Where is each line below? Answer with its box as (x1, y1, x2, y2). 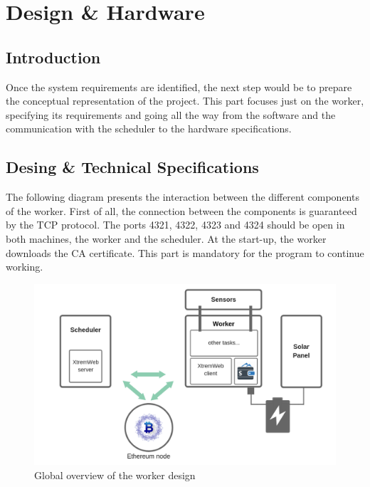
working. (6, 259, 43, 274)
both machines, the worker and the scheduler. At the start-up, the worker (6, 231, 327, 246)
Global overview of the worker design (34, 467, 196, 482)
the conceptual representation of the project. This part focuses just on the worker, (6, 93, 364, 108)
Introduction (6, 46, 101, 68)
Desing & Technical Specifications (6, 156, 259, 178)
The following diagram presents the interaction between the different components (6, 189, 359, 204)
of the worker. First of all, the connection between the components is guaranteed (6, 203, 357, 218)
